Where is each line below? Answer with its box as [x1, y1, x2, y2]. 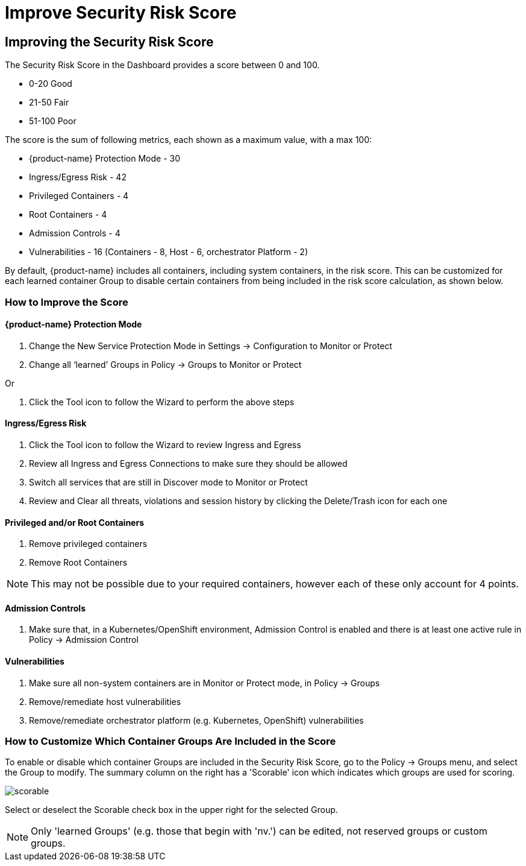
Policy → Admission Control [29, 634, 139, 645]
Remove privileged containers [29, 539, 148, 549]
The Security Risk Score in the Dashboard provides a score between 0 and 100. [5, 60, 320, 71]
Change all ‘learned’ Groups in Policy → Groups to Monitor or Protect [29, 359, 302, 370]
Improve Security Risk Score [5, 2, 237, 23]
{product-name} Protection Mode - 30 [29, 153, 180, 164]
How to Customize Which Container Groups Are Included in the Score [5, 735, 336, 748]
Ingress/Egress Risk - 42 [29, 172, 127, 183]
